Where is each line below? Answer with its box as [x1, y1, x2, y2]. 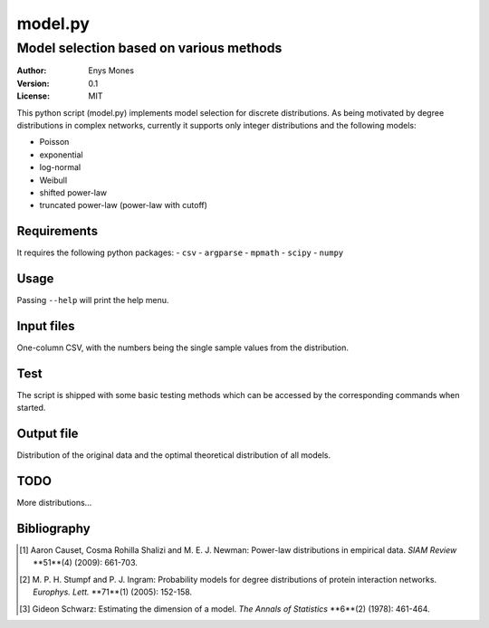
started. [16, 403, 46, 414]
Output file [16, 426, 79, 442]
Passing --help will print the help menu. [16, 295, 169, 306]
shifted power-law [39, 186, 108, 198]
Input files [16, 318, 76, 334]
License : [16, 90, 50, 101]
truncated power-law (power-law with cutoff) [39, 200, 208, 211]
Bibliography [16, 520, 91, 536]
